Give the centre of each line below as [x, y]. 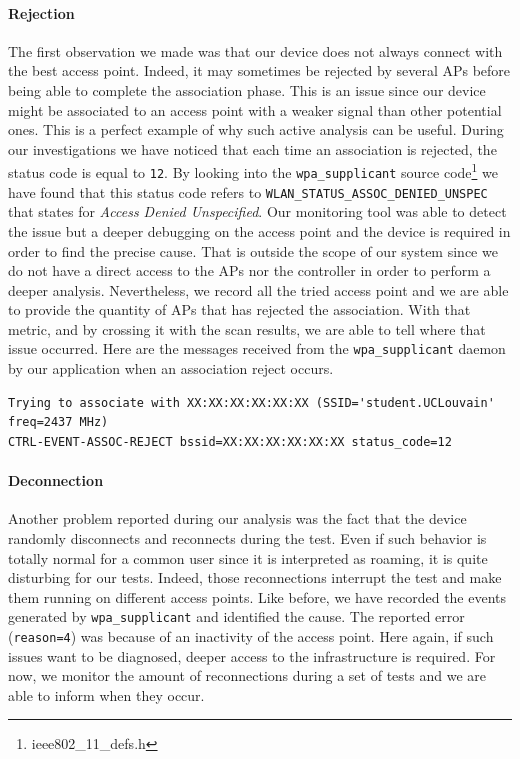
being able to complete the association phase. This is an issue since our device [247, 89]
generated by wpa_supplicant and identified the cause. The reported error [236, 616]
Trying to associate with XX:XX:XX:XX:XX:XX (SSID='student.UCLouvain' [251, 402]
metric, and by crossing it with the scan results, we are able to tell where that [247, 328]
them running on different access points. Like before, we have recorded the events [257, 596]
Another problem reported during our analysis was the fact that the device [237, 518]
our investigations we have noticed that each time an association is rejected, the [252, 148]
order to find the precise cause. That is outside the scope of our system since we [253, 250]
